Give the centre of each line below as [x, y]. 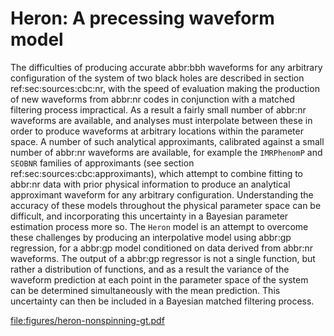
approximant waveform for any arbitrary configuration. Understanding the [162, 194]
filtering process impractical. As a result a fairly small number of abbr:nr [158, 109]
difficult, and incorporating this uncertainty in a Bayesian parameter [149, 216]
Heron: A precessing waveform [142, 18]
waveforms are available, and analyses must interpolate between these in [161, 120]
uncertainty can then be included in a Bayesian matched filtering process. [162, 301]
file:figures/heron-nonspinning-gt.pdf [87, 320]
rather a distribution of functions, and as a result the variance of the [150, 269]
